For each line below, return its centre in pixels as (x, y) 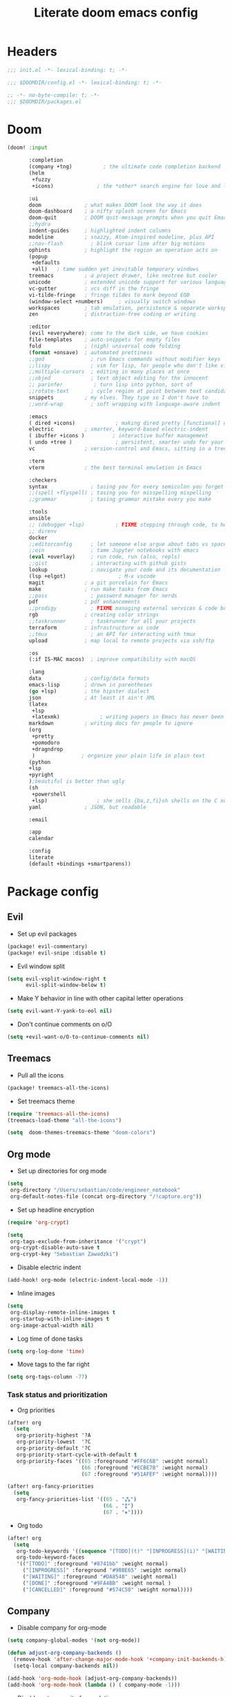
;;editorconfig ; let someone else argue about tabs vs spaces (129, 544)
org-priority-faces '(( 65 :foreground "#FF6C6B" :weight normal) (112, 1461)
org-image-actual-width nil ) (52, 1325)
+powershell (49, 794)
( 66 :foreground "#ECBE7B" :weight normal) (145, 1468)
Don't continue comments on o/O (65, 1024)
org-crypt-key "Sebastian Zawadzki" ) (64, 1254)
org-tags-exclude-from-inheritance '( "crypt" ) (78, 1241)
